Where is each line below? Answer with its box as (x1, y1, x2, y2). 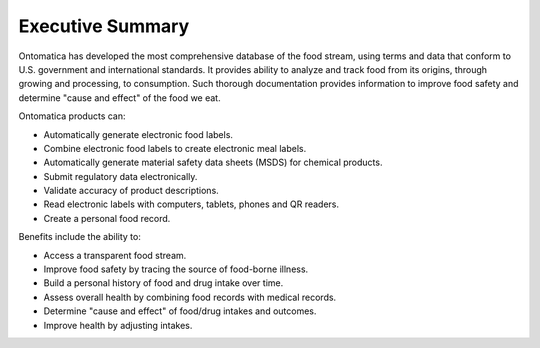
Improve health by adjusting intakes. (43, 319, 193, 331)
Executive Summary (18, 15, 190, 37)
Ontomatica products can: (18, 110, 126, 122)
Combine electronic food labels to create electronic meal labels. (43, 142, 307, 154)
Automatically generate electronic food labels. (43, 128, 234, 140)
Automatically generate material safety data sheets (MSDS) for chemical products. (43, 156, 383, 169)
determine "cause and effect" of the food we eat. (18, 91, 221, 104)
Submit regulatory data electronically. (43, 170, 198, 182)
